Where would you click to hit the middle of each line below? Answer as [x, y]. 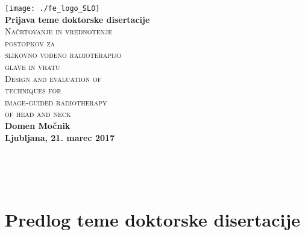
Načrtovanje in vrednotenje [59, 31]
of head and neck [38, 114]
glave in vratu [33, 67]
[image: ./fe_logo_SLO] [52, 8]
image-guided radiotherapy [56, 102]
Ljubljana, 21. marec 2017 [60, 137]
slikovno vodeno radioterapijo [63, 55]
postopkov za [30, 42]
